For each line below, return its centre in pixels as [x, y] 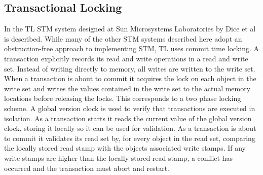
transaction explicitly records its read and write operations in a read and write [126, 58]
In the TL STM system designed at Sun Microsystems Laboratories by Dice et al [130, 29]
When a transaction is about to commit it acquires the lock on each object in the [130, 78]
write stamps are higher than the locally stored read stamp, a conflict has [118, 157]
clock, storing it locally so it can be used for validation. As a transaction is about [130, 128]
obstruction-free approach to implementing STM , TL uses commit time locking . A [131, 48]
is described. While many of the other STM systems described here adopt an [123, 38]
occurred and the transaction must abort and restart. [87, 168]
